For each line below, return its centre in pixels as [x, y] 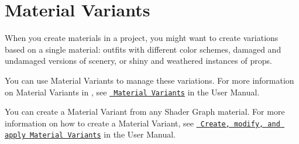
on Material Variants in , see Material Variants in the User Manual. [132, 92]
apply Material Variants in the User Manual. [90, 134]
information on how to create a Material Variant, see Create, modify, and [142, 123]
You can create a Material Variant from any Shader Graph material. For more [145, 112]
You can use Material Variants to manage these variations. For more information [149, 80]
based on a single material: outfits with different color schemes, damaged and [143, 49]
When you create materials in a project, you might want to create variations [142, 38]
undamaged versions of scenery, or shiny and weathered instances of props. [138, 61]
